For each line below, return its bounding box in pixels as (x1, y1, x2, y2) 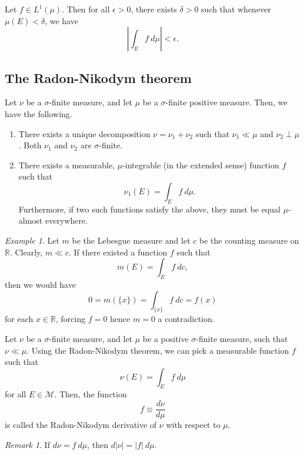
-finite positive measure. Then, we (165, 96, 288, 108)
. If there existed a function (69, 245, 168, 258)
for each (5, 313, 34, 325)
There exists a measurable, (18, 158, 115, 171)
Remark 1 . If (5, 438, 50, 450)
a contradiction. (158, 313, 215, 325)
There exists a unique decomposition (18, 127, 151, 140)
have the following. (5, 107, 72, 119)
